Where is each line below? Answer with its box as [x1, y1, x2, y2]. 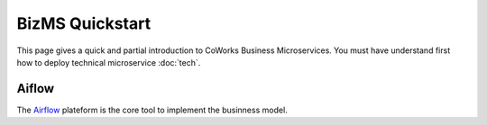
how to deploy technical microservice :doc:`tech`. [16, 57, 201, 67]
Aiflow [16, 81, 54, 96]
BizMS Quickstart [16, 13, 152, 33]
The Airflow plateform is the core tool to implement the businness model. [16, 104, 288, 115]
